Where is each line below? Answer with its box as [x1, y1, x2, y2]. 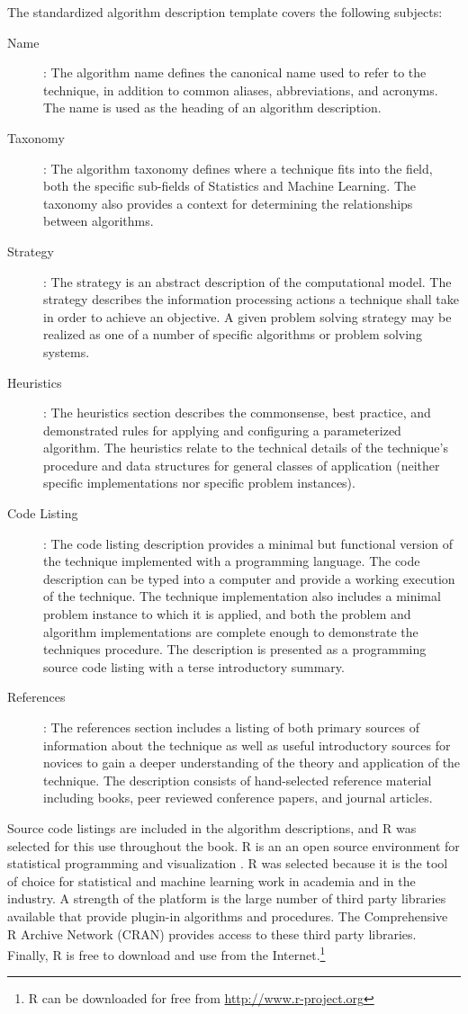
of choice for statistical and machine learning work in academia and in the [7, 871, 416, 890]
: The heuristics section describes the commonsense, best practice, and [43, 403, 431, 422]
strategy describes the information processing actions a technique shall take [43, 290, 459, 309]
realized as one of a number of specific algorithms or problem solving [43, 325, 422, 344]
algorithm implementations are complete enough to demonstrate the [43, 622, 418, 641]
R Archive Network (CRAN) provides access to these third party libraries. [7, 924, 417, 943]
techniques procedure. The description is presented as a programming [43, 640, 427, 659]
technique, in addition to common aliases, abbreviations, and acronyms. [43, 80, 438, 99]
